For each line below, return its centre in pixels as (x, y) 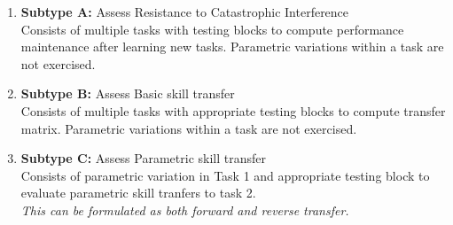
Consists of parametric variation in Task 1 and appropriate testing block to (225, 175)
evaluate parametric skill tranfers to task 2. (138, 193)
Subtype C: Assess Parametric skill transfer (143, 158)
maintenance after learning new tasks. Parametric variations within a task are (232, 47)
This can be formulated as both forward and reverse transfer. (185, 209)
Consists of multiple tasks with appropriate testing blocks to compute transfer (233, 110)
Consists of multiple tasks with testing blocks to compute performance (212, 29)
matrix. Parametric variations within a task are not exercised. (189, 128)
